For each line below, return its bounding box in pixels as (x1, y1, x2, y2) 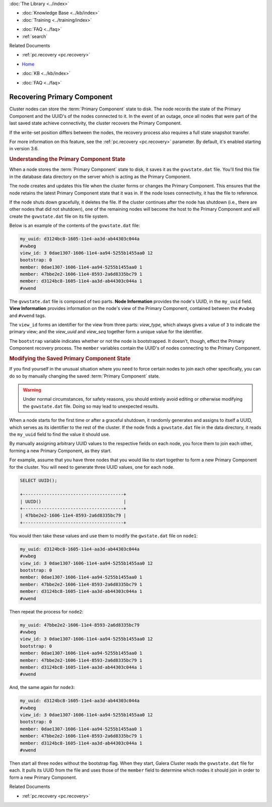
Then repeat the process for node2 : (9, 608, 84, 614)
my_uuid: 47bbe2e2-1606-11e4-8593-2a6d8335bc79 (20, 622, 140, 628)
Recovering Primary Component (9, 93, 113, 101)
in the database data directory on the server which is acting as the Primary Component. (9, 173, 191, 179)
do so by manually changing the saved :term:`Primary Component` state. (9, 373, 160, 379)
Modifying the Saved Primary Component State (9, 355, 131, 362)
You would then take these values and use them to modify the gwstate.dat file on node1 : (9, 532, 198, 539)
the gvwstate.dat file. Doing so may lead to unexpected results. (23, 403, 159, 409)
